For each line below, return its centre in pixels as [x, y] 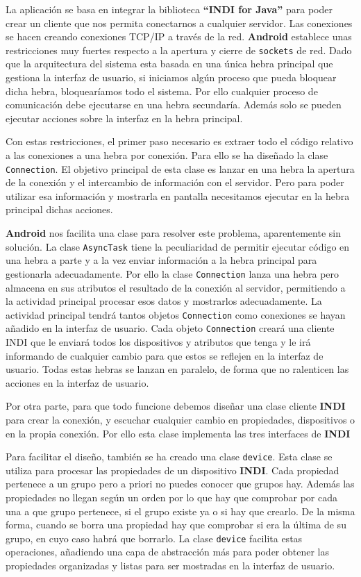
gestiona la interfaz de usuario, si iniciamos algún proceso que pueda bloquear [171, 77]
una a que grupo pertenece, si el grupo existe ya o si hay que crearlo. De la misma [180, 511]
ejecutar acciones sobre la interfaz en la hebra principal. [124, 118]
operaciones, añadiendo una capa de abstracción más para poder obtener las [168, 552]
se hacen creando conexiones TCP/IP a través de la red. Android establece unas [179, 36]
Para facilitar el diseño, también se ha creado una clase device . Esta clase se [169, 457]
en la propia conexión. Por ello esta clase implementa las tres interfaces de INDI [178, 433]
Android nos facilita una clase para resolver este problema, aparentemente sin [173, 233]
